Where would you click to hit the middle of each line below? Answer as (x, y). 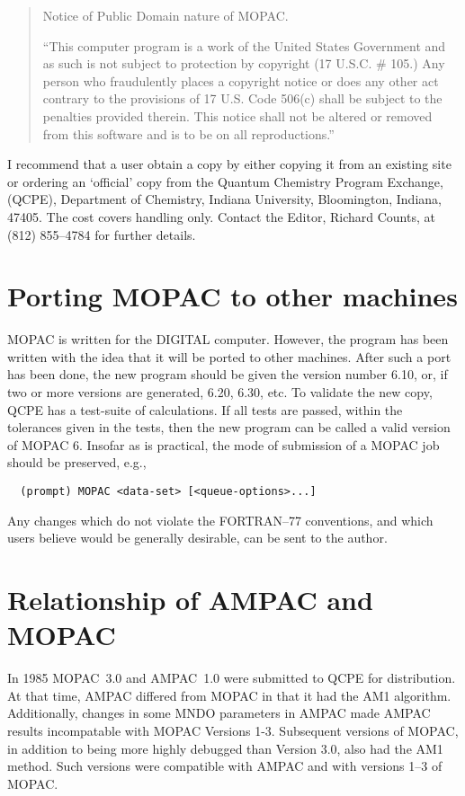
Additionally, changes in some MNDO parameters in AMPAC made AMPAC (219, 713)
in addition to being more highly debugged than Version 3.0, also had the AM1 (225, 748)
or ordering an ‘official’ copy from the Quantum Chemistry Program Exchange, (225, 181)
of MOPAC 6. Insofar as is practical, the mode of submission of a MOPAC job (224, 444)
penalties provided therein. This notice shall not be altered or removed (237, 115)
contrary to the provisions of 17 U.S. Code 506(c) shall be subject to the (242, 98)
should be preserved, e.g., (77, 462)
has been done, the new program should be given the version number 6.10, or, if (228, 374)
